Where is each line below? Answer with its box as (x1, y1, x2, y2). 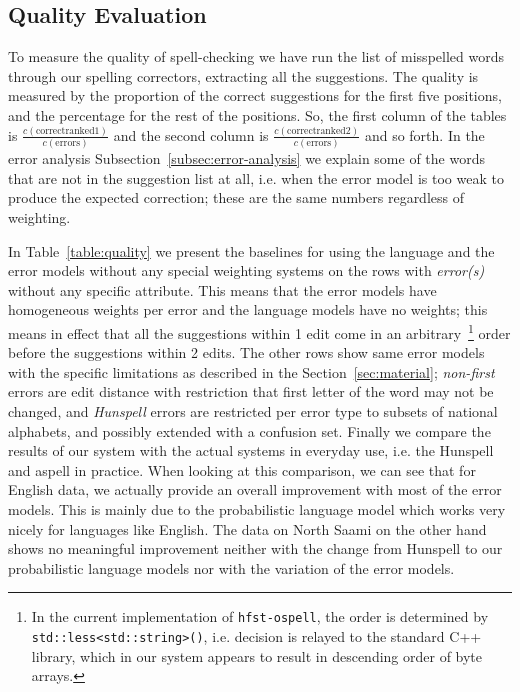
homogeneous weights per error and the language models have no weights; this (8, 299, 488, 320)
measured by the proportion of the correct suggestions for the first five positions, (8, 85, 502, 106)
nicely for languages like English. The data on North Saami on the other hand (8, 518, 487, 539)
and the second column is (113, 124, 269, 145)
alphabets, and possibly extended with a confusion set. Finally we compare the (8, 420, 491, 441)
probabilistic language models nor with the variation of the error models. (8, 557, 455, 578)
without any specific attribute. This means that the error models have (8, 279, 437, 300)
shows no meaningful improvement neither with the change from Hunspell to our (8, 538, 503, 559)
